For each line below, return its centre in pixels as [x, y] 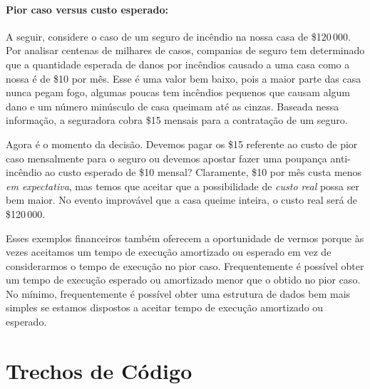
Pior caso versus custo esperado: [87, 9]
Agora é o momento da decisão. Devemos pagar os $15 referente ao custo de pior [182, 144]
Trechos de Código [99, 370]
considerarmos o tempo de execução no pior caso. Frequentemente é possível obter [185, 265]
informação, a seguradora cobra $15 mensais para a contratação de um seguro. [177, 120]
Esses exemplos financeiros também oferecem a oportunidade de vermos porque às [185, 238]
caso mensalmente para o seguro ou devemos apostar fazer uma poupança [166, 158]
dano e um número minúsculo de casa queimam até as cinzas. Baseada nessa [173, 106]
